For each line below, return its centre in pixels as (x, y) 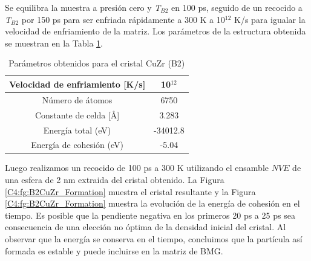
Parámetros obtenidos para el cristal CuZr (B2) (97, 63)
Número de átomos (77, 99)
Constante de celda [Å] (77, 114)
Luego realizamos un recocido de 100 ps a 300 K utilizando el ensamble (137, 168)
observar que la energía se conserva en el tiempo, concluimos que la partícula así (154, 239)
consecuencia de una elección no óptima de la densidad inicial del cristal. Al (146, 227)
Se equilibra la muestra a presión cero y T (83, 7)
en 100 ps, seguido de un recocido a (237, 7)
